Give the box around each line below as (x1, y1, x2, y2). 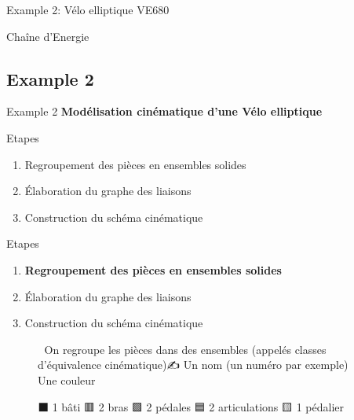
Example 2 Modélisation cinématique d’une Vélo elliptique (6, 103, 323, 120)
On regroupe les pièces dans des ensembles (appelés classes (44, 341, 327, 357)
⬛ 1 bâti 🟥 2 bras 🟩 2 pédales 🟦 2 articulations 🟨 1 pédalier (38, 398, 344, 414)
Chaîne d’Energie (6, 28, 89, 44)
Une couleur (38, 371, 96, 388)
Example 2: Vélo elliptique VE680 (6, 2, 170, 17)
